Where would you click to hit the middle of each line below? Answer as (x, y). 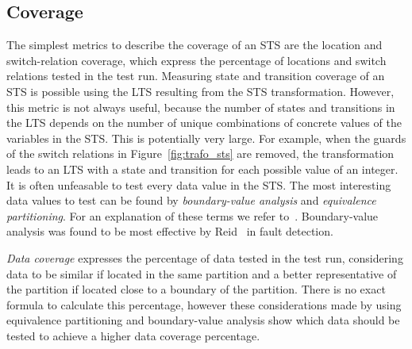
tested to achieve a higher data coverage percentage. (133, 335)
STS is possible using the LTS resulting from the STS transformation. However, (200, 91)
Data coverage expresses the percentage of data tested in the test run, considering (205, 257)
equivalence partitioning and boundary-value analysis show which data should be (203, 320)
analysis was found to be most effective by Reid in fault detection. (170, 231)
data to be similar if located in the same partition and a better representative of (202, 273)
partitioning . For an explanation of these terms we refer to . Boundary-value (193, 215)
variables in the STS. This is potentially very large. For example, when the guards (206, 138)
